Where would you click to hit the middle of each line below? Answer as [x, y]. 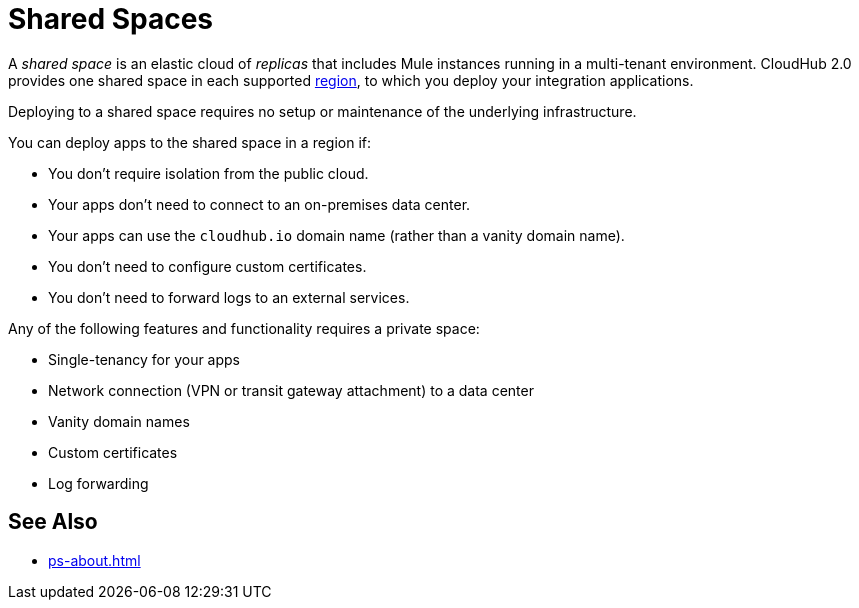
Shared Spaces [111, 19]
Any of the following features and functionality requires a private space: [244, 328]
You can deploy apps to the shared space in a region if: [190, 142]
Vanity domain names [119, 421]
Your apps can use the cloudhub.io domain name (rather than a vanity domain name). [336, 235]
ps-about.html [94, 560]
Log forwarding [98, 483]
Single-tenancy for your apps [144, 359]
